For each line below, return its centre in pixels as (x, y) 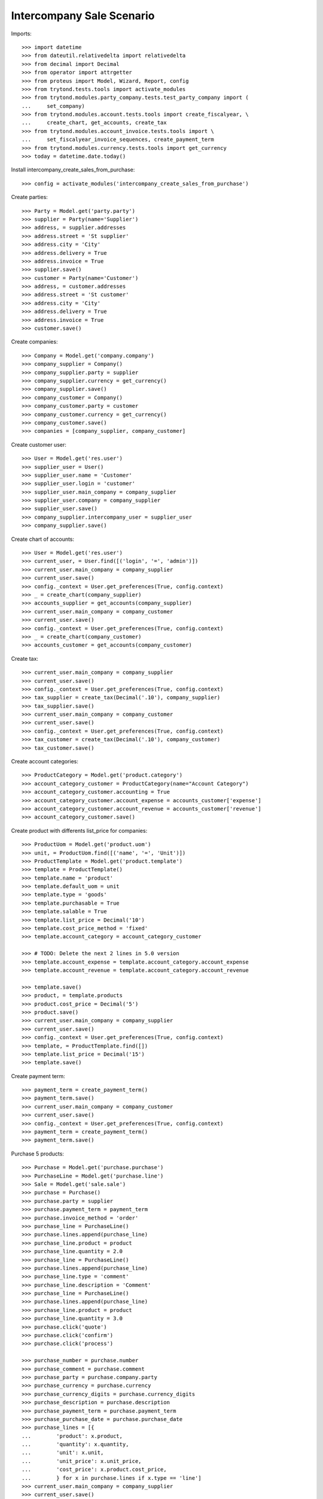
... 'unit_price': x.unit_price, (82, 1461)
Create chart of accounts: (43, 539)
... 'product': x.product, (72, 1436)
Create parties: (29, 197)
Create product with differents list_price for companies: (79, 830)
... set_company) (53, 106)
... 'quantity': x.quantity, (75, 1444)
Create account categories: (45, 761)
